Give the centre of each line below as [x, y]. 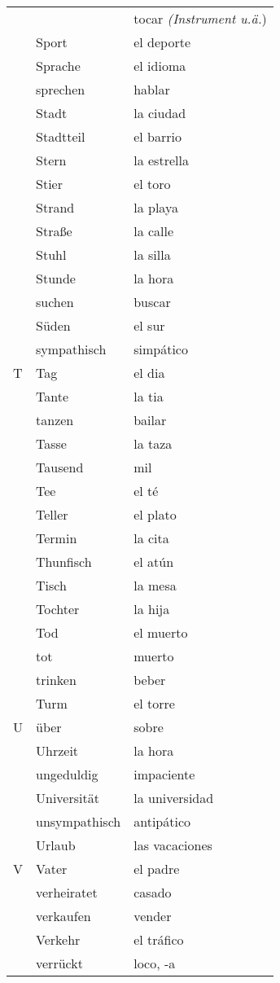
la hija [152, 609]
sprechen [61, 89]
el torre [154, 703]
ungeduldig [67, 774]
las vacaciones [173, 845]
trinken [56, 680]
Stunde [56, 278]
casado [153, 892]
